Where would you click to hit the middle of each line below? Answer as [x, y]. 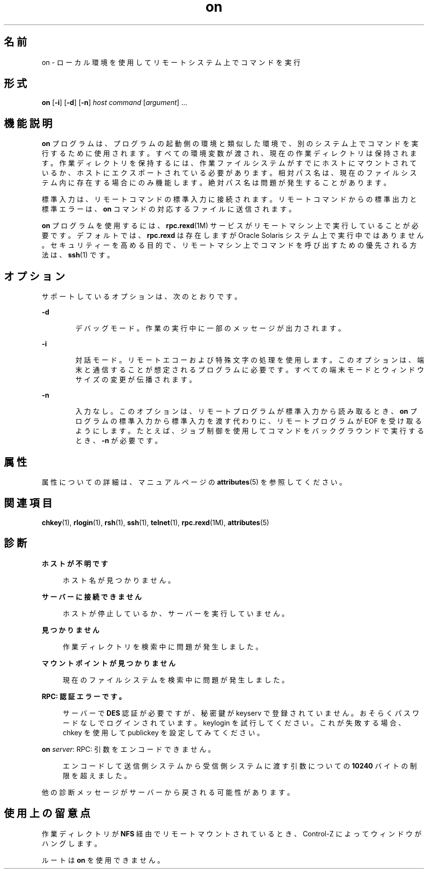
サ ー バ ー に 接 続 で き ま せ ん [92, 596]
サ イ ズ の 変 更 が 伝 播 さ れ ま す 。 [136, 380]
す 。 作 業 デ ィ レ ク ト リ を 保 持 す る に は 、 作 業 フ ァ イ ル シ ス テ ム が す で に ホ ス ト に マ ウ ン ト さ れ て [229, 163]
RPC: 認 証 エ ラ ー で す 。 [84, 696]
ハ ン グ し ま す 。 [72, 843]
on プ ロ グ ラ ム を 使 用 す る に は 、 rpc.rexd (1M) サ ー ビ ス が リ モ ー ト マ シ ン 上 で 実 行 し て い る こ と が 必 [230, 226]
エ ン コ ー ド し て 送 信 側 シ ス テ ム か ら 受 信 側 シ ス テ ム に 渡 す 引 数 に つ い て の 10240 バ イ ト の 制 [240, 766]
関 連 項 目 [28, 503]
